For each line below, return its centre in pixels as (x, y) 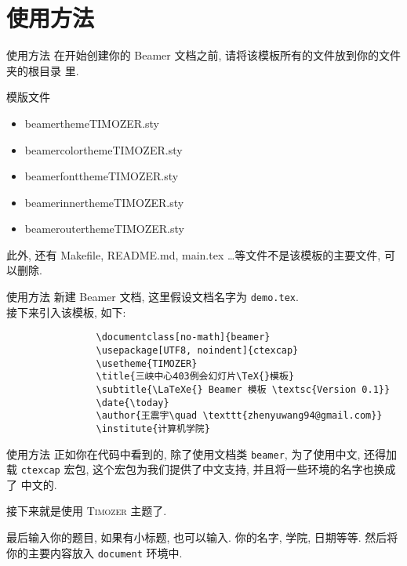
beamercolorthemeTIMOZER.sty (104, 149)
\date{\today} (133, 403)
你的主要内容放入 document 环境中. (94, 552)
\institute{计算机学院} (153, 428)
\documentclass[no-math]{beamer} (183, 337)
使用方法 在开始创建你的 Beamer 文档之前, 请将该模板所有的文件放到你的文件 (204, 55)
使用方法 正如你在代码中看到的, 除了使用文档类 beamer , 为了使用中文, (184, 454)
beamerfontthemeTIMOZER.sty (102, 176)
